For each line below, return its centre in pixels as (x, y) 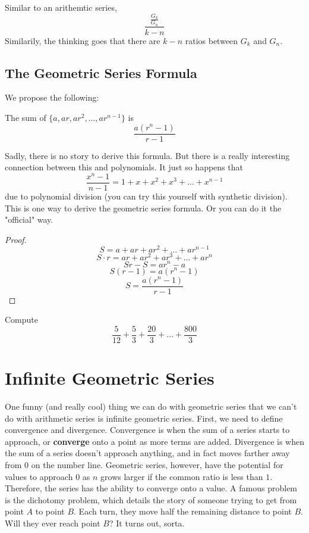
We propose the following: (52, 97)
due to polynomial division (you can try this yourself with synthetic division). (146, 196)
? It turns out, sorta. (147, 523)
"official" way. (29, 219)
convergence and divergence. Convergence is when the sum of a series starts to (147, 430)
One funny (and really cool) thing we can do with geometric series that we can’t (151, 406)
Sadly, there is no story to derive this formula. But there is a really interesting (147, 155)
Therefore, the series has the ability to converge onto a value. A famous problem (151, 488)
